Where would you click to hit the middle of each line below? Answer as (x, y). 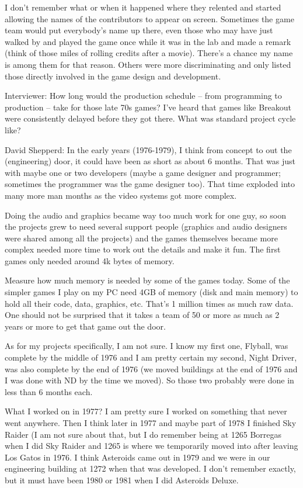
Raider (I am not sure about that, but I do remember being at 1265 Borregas (143, 434)
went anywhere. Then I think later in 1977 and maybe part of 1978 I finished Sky (151, 423)
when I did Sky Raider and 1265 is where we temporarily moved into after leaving (151, 446)
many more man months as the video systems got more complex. (121, 195)
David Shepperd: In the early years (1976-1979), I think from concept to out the (148, 149)
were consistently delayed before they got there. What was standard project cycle (150, 118)
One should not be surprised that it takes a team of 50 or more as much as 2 (142, 315)
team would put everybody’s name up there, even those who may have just (139, 30)
